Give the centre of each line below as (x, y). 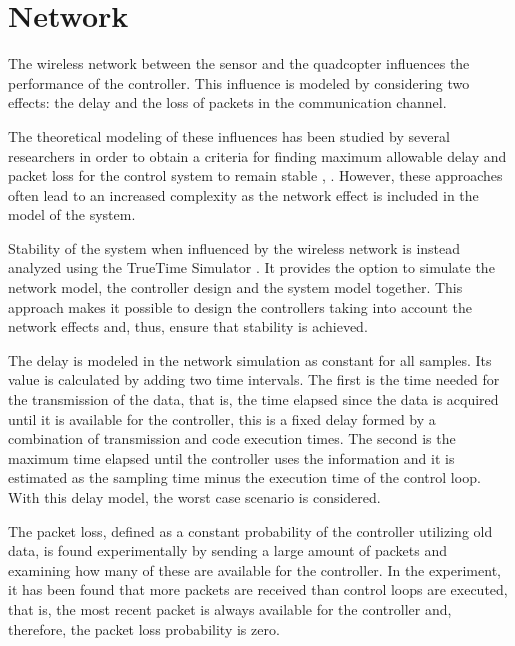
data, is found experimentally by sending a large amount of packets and (227, 550)
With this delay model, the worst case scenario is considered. (194, 497)
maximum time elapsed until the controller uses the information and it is (231, 457)
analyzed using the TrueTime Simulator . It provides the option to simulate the (251, 267)
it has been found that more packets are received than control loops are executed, (258, 589)
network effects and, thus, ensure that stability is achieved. (188, 326)
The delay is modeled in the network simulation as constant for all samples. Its (250, 359)
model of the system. (72, 214)
